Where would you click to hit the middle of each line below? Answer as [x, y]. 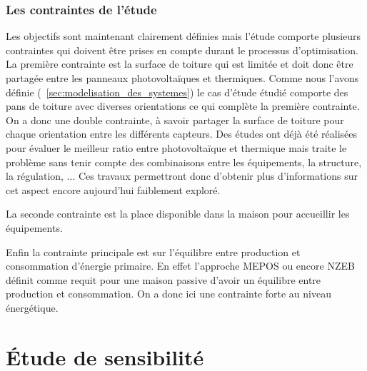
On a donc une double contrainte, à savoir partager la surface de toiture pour [175, 120]
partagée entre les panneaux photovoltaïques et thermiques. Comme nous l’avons [182, 78]
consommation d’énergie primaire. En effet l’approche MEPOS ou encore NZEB [180, 266]
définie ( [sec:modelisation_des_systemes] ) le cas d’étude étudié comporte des [177, 92]
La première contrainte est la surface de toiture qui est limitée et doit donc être [180, 64]
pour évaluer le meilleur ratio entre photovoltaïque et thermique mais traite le [176, 147]
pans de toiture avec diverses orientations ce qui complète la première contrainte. [183, 106]
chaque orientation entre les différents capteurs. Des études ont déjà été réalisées [182, 134]
